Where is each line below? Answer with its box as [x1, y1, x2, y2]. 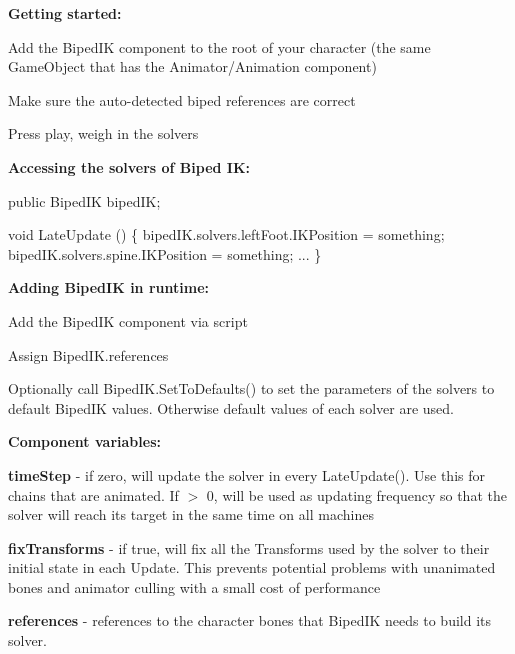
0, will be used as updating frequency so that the [206, 484, 507, 505]
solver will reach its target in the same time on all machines [8, 504, 374, 525]
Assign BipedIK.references [8, 344, 169, 365]
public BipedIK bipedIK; [8, 190, 161, 211]
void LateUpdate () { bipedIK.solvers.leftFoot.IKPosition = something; [8, 224, 445, 245]
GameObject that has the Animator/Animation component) [8, 56, 377, 77]
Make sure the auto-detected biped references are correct [8, 89, 356, 110]
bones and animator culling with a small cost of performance [8, 576, 381, 597]
